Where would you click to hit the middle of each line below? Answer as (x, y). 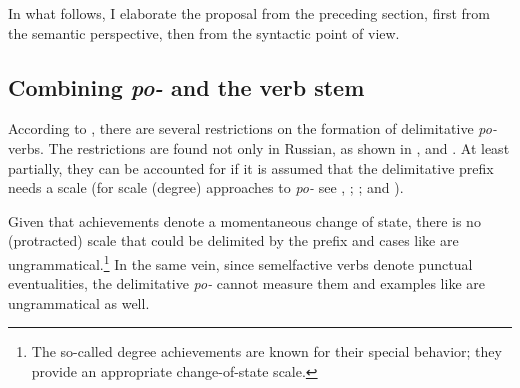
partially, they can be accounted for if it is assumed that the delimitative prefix (251, 167)
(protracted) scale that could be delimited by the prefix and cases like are (233, 240)
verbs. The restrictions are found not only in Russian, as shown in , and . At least (259, 147)
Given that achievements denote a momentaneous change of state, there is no (244, 220)
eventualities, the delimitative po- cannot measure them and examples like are (246, 283)
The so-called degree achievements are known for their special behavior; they (266, 351)
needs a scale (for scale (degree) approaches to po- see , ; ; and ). (206, 187)
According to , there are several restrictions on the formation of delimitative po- (252, 128)
